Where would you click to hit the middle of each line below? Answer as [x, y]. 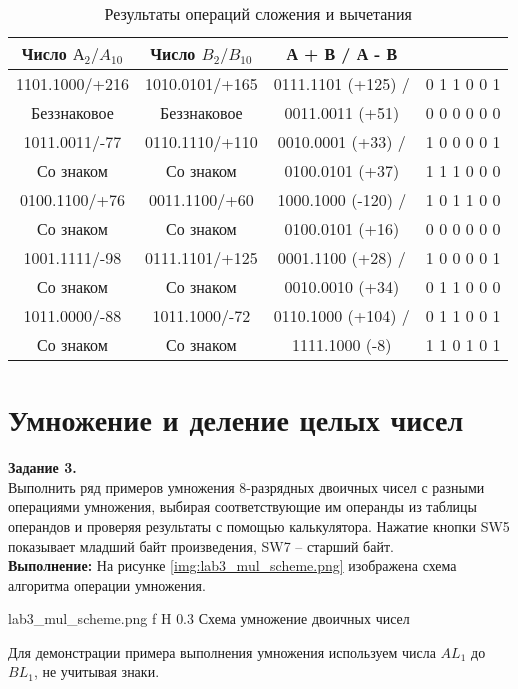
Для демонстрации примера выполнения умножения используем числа [222, 651]
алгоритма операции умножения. [107, 584]
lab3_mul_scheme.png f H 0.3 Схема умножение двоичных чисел [209, 618]
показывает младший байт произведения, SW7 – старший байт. [201, 545]
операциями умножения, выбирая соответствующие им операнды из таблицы [243, 506]
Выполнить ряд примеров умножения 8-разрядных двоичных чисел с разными [246, 486]
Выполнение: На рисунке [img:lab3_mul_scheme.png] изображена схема [232, 565]
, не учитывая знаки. [96, 671]
